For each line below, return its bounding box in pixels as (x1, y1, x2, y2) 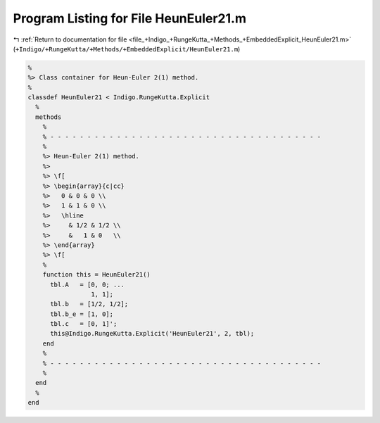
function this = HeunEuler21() (42, 271, 151, 279)
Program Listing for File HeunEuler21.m (13, 11, 246, 26)
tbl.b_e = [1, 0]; (50, 310, 114, 318)
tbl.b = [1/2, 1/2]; (50, 300, 129, 308)
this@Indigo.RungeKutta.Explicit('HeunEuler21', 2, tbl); (50, 329, 255, 338)
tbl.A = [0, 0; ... (50, 280, 125, 289)
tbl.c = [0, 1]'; (50, 320, 118, 328)
